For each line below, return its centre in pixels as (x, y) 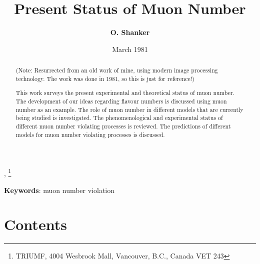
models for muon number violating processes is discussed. (90, 134)
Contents (35, 224)
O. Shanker (130, 32)
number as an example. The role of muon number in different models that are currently (129, 109)
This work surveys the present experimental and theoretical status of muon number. (125, 93)
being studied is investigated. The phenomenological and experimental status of (119, 118)
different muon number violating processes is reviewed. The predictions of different (123, 126)
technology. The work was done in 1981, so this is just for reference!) (105, 78)
